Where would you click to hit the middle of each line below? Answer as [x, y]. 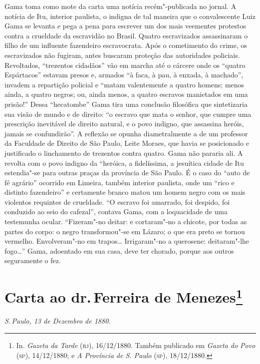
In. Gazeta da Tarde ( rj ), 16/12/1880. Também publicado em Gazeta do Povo [136, 345]
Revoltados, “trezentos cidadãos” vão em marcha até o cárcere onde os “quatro [125, 65]
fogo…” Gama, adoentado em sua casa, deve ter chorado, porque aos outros [119, 250]
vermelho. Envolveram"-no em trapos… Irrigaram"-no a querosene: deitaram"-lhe [127, 241]
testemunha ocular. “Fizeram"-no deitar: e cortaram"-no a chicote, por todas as [126, 221]
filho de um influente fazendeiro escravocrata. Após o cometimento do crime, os [126, 45]
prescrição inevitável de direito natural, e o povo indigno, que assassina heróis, [124, 124]
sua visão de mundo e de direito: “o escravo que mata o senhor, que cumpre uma [128, 114]
